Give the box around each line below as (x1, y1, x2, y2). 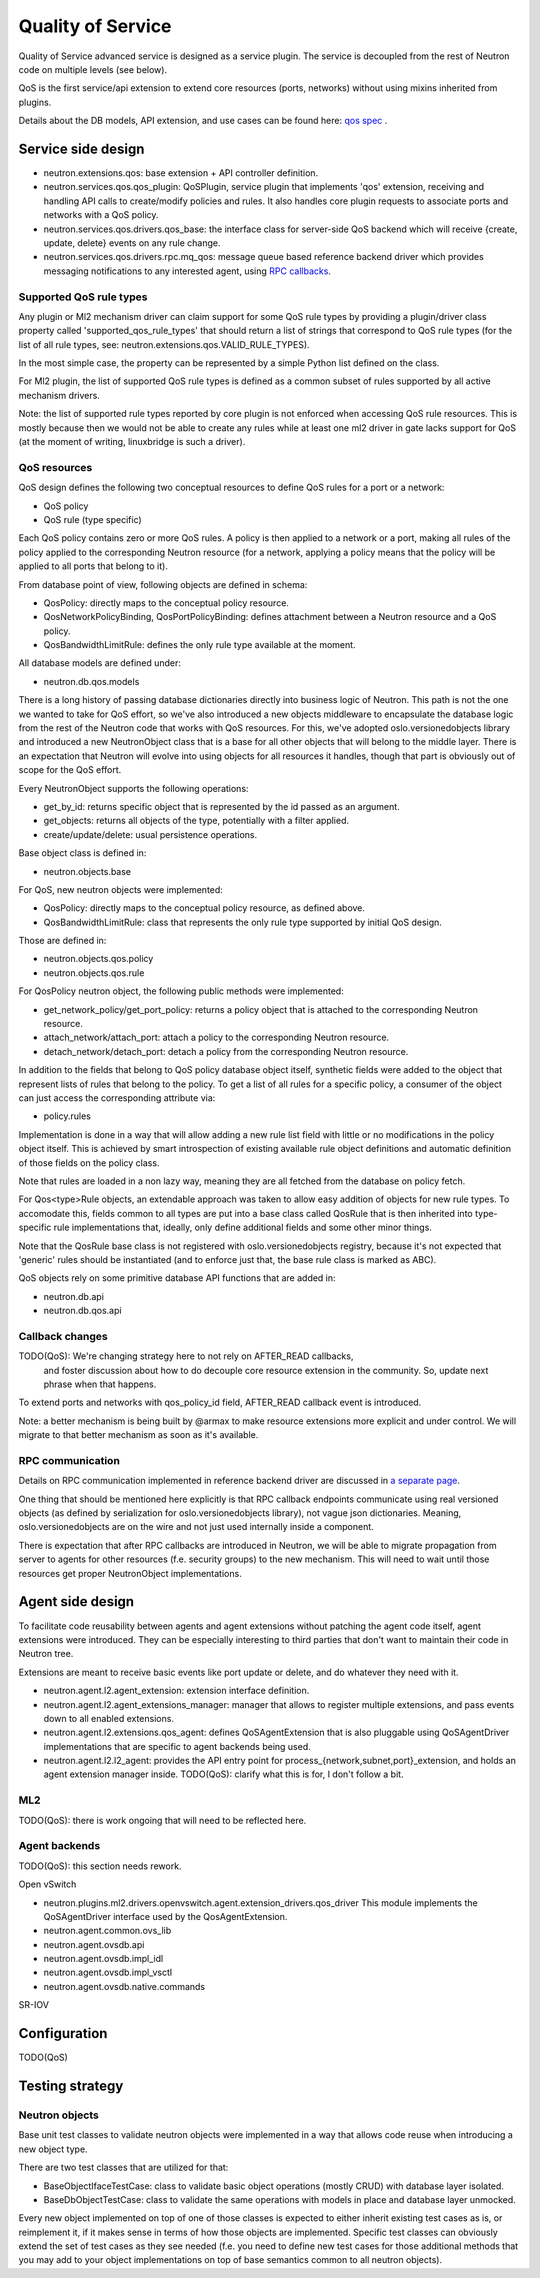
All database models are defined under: (18, 657, 182, 669)
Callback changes (18, 1329, 109, 1343)
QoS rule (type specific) (43, 513, 142, 525)
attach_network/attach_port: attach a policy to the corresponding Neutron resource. (43, 1031, 390, 1044)
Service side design (18, 140, 145, 157)
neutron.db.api (43, 1290, 105, 1302)
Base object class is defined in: (18, 847, 147, 859)
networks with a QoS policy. (43, 209, 159, 221)
